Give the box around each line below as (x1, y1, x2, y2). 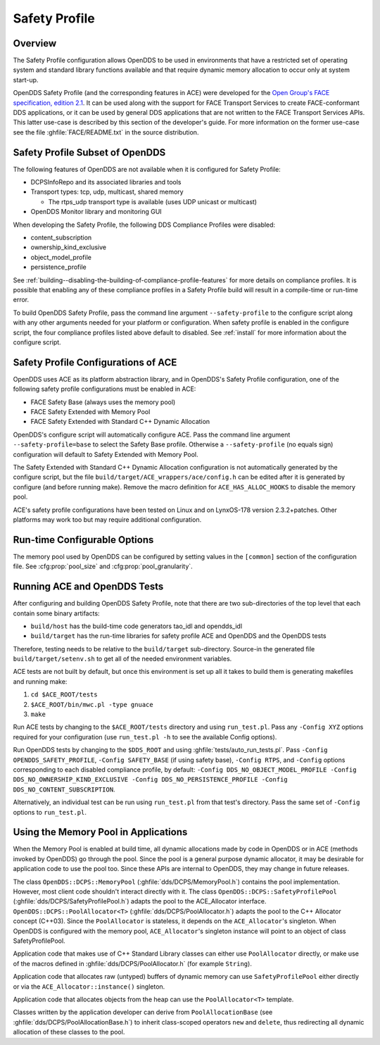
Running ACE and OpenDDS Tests (13, 581, 164, 593)
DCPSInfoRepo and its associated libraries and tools (30, 178, 182, 187)
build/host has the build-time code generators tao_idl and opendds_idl (30, 622, 243, 630)
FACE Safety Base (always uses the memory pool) (30, 398, 176, 406)
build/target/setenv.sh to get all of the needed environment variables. (13, 655, 232, 663)
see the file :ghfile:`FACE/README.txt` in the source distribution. (13, 127, 199, 137)
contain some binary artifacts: (13, 609, 100, 618)
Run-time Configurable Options (13, 534, 154, 546)
